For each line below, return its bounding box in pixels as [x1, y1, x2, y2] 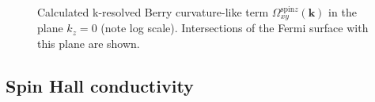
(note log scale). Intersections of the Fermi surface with [100, 20, 369, 36]
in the [328, 4, 357, 20]
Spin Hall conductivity [6, 74, 194, 98]
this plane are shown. [37, 35, 140, 52]
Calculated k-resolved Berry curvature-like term [37, 4, 269, 20]
